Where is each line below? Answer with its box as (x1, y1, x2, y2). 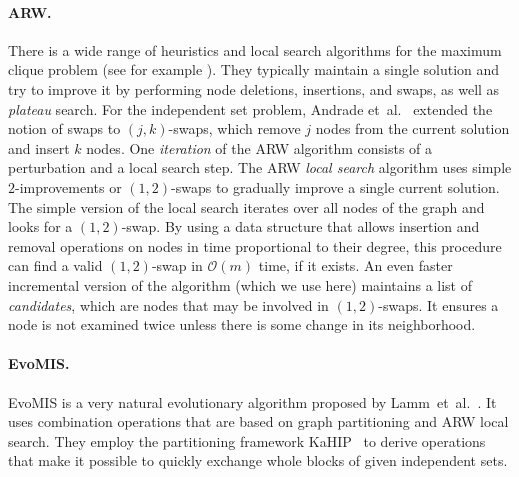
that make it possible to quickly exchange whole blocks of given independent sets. (8, 450, 508, 471)
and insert (8, 137, 70, 158)
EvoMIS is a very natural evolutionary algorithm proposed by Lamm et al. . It (8, 391, 497, 412)
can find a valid (8, 255, 103, 276)
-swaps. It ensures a (378, 294, 499, 315)
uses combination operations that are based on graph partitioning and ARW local (8, 411, 509, 432)
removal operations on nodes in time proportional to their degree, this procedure (8, 235, 502, 256)
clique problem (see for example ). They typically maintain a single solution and (8, 59, 500, 80)
